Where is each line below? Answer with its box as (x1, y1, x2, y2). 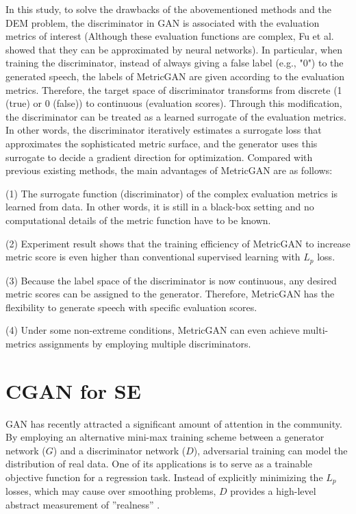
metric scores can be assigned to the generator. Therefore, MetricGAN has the (5, 286, 335, 301)
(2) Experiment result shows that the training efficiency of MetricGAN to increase (5, 236, 351, 250)
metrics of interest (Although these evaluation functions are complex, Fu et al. (5, 29, 334, 43)
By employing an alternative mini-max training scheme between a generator (5, 430, 325, 444)
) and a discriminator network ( (53, 443, 186, 457)
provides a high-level (230, 484, 316, 498)
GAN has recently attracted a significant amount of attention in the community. (5, 416, 342, 430)
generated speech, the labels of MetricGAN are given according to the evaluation (5, 69, 345, 83)
